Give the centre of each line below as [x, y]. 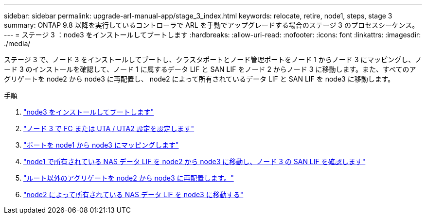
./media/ [17, 43]
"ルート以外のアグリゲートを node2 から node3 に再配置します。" [129, 178]
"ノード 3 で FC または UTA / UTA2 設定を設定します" [109, 128]
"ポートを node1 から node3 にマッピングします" [101, 145]
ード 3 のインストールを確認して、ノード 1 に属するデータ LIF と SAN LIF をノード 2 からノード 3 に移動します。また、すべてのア [210, 69]
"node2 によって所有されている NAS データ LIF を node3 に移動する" [133, 194]
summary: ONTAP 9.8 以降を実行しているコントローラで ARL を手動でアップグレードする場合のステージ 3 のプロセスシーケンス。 [212, 25]
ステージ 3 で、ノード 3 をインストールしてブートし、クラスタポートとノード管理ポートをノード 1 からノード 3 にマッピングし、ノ [213, 59]
